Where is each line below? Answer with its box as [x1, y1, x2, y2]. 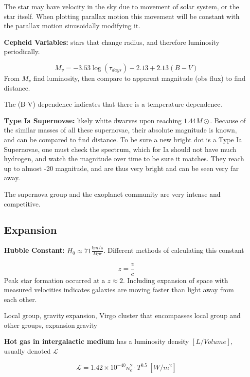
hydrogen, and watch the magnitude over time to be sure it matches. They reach [4, 153, 244, 164]
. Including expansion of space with [123, 275, 228, 285]
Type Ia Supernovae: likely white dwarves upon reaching [4, 115, 182, 125]
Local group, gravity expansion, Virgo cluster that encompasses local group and [4, 310, 241, 320]
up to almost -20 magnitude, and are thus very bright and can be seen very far [4, 163, 239, 173]
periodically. [4, 46, 40, 57]
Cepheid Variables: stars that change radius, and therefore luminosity [4, 37, 220, 47]
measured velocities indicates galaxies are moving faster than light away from [4, 284, 234, 295]
